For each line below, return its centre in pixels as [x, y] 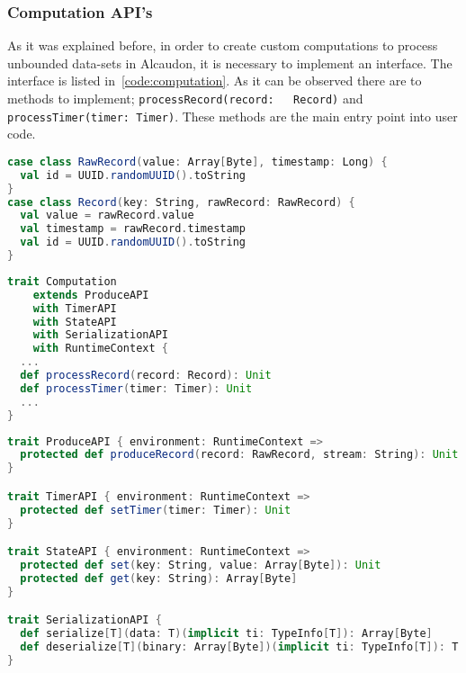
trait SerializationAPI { [85, 620]
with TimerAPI [75, 308]
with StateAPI [75, 322]
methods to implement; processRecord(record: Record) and [185, 98]
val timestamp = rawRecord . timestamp [133, 229]
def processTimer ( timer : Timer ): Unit [136, 388]
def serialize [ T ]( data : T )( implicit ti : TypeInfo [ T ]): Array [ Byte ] [226, 634]
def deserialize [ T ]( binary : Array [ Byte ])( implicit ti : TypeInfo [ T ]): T [239, 647]
